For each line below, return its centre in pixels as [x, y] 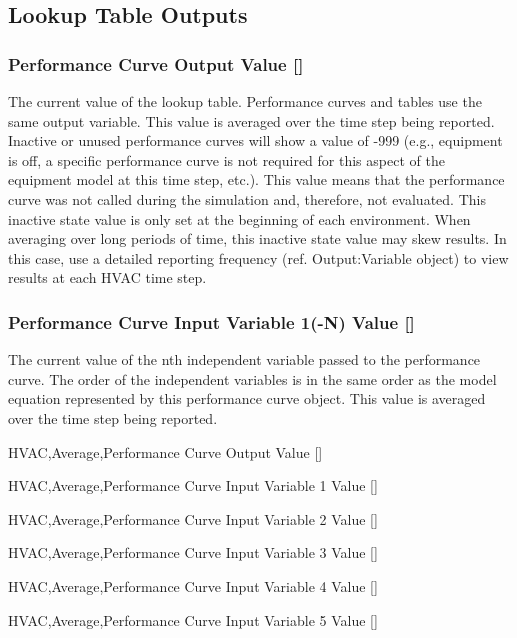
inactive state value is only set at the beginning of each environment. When [239, 218]
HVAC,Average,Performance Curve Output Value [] [165, 451]
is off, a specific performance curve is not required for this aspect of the [226, 159]
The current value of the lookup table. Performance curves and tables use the [245, 101]
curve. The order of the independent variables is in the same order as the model [252, 378]
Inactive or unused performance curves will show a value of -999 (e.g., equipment [255, 140]
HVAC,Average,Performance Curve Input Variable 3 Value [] [193, 552]
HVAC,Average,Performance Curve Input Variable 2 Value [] [193, 518]
